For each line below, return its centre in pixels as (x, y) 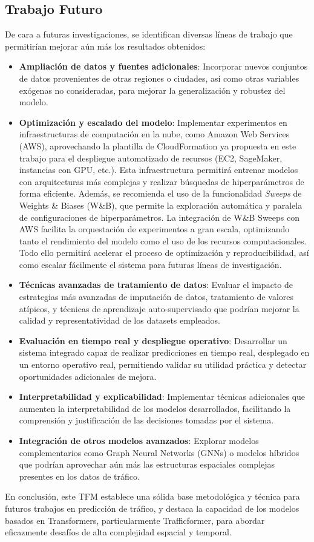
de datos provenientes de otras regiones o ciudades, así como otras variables (159, 78)
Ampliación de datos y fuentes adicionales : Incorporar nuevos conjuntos (163, 66)
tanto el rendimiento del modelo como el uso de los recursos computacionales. (163, 240)
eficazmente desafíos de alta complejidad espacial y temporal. (118, 532)
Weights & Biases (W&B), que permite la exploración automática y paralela (161, 205)
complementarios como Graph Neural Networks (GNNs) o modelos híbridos (159, 452)
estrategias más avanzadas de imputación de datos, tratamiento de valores (156, 297)
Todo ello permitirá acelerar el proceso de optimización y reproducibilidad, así (164, 253)
